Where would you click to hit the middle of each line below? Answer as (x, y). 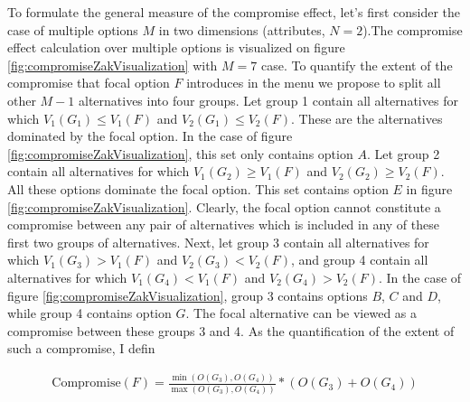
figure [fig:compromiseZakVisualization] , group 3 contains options (188, 295)
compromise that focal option (89, 83)
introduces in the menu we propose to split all (314, 83)
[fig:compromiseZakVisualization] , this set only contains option (180, 153)
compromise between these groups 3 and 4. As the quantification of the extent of (231, 330)
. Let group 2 (403, 153)
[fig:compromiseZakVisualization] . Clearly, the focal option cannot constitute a (224, 206)
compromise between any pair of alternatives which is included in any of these (223, 224)
